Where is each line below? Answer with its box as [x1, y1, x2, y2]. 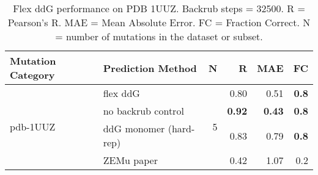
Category [10, 68, 55, 82]
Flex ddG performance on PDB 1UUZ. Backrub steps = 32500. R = [13, 1, 305, 15]
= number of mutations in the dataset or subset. [55, 29, 263, 43]
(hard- [168, 121, 195, 135]
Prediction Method [103, 60, 197, 75]
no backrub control [103, 104, 184, 118]
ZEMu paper [103, 153, 158, 167]
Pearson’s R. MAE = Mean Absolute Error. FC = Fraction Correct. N [7, 15, 311, 29]
